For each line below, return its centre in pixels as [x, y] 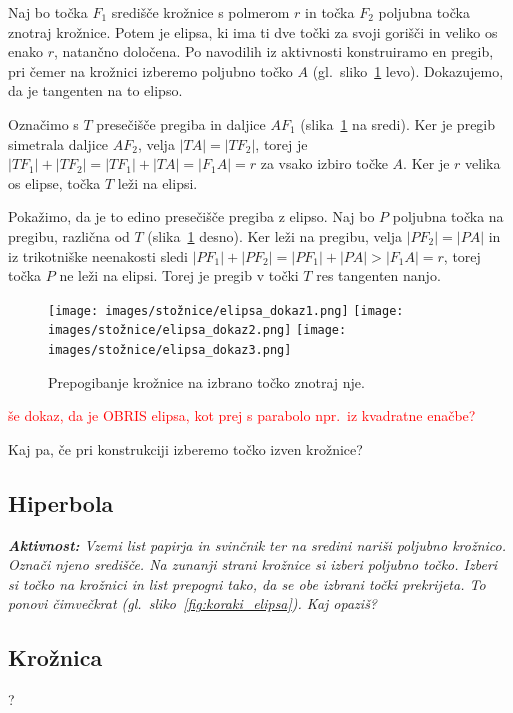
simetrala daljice [58, 143]
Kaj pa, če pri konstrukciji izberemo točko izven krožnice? [185, 448]
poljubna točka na [448, 216]
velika [483, 163]
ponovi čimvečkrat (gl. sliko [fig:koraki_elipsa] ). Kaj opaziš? [193, 603]
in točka [330, 12]
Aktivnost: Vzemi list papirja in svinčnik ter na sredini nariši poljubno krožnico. [257, 544]
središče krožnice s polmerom [200, 12]
